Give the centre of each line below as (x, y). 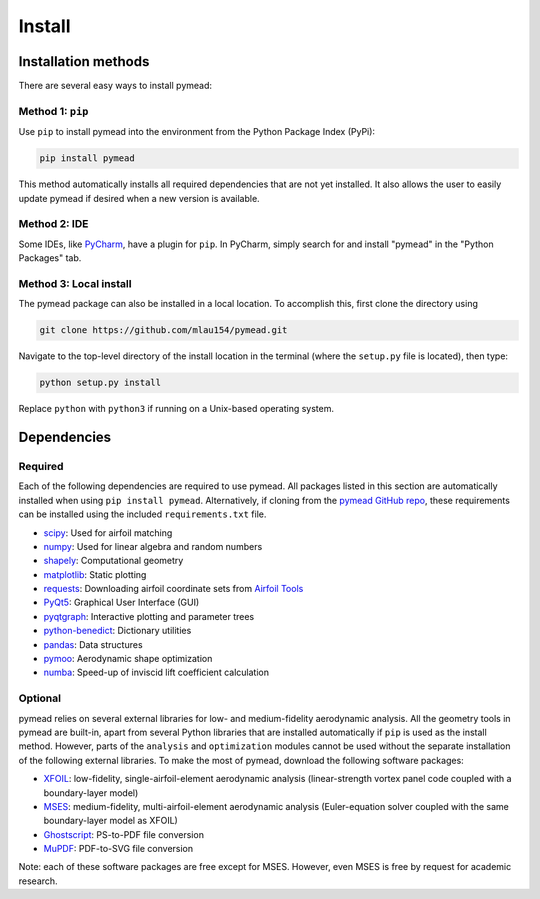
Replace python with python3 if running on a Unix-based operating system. (176, 409)
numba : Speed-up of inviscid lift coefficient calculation (156, 672)
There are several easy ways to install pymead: (115, 86)
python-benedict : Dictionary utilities (117, 631)
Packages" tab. (50, 258)
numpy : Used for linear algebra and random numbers (153, 546)
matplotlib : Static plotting (95, 574)
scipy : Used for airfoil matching (108, 532)
